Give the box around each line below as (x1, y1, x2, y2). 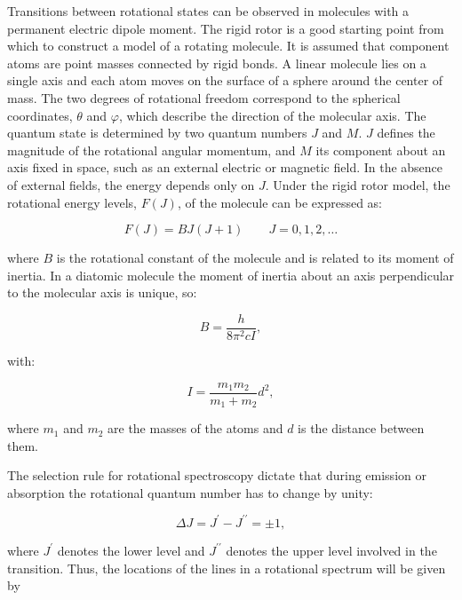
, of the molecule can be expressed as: (177, 193, 382, 211)
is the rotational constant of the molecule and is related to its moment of (56, 249, 454, 267)
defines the (377, 123, 435, 142)
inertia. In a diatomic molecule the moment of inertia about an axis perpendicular (7, 265, 455, 284)
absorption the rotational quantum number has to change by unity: (7, 483, 373, 501)
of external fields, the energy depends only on (7, 175, 255, 193)
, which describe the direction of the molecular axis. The (118, 106, 426, 124)
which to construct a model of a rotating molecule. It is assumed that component (7, 36, 450, 55)
